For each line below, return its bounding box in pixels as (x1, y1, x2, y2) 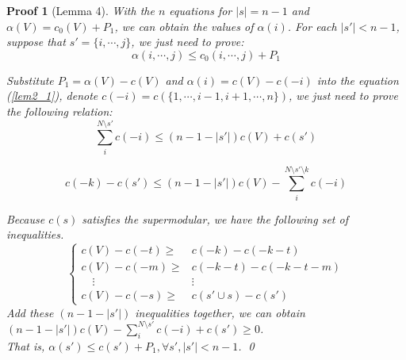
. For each (287, 17, 337, 34)
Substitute (6, 71, 54, 88)
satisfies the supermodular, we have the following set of (82, 210, 348, 227)
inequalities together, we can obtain (135, 304, 305, 320)
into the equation (316, 71, 399, 88)
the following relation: (6, 102, 113, 119)
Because (6, 210, 45, 227)
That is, (6, 337, 45, 354)
